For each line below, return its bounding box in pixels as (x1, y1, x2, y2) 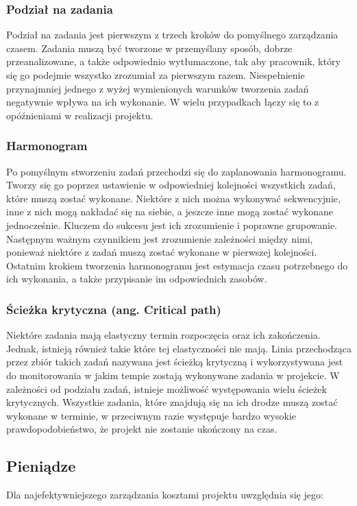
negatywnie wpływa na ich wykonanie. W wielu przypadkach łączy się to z (6, 95, 319, 109)
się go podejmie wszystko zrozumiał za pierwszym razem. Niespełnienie (6, 68, 305, 82)
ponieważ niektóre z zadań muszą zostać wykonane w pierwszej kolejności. (6, 245, 317, 259)
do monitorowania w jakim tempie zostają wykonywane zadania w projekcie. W (6, 368, 340, 382)
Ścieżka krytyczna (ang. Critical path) (6, 300, 221, 317)
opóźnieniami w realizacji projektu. (6, 108, 153, 122)
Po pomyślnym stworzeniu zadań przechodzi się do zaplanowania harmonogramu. (6, 164, 347, 178)
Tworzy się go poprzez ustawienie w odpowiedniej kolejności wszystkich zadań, (6, 178, 336, 192)
